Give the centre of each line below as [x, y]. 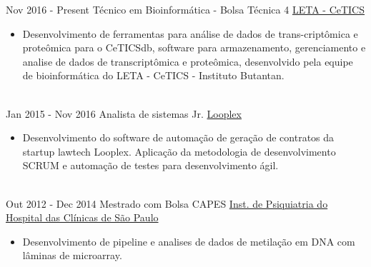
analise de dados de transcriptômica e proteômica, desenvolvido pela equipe [188, 61]
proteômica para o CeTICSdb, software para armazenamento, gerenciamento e [194, 47]
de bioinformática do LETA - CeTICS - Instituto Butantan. [153, 75]
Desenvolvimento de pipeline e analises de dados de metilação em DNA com [189, 241]
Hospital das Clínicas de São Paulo [82, 217]
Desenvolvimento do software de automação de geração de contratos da [178, 137]
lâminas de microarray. [72, 255]
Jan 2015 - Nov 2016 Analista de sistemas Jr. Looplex [124, 113]
